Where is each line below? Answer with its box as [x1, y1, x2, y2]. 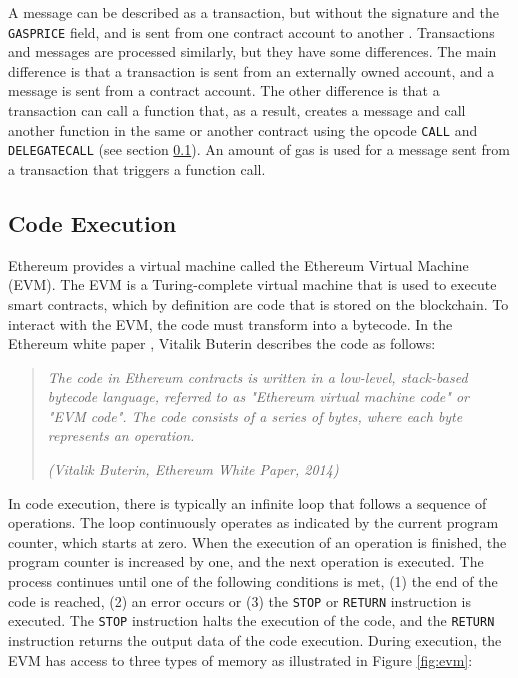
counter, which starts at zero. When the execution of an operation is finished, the [8, 531, 507, 552]
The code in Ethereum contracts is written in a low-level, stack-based [47, 366, 468, 387]
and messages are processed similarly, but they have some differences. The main [8, 41, 497, 62]
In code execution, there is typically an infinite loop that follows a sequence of [8, 492, 487, 513]
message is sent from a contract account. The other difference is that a [8, 80, 440, 101]
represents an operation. [47, 425, 195, 446]
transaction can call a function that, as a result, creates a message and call [8, 100, 466, 121]
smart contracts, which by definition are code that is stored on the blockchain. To [8, 293, 509, 314]
